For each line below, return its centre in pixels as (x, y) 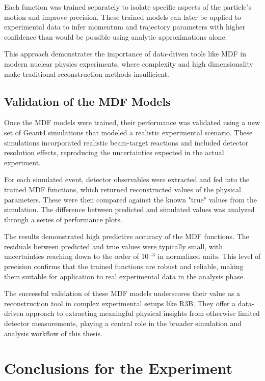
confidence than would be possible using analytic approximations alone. (116, 36)
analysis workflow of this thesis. (53, 333)
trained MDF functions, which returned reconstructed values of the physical (123, 189)
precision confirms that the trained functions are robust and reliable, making (124, 266)
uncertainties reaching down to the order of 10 (76, 256)
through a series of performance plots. (63, 219)
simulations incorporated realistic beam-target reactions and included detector (126, 142)
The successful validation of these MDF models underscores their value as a (122, 293)
